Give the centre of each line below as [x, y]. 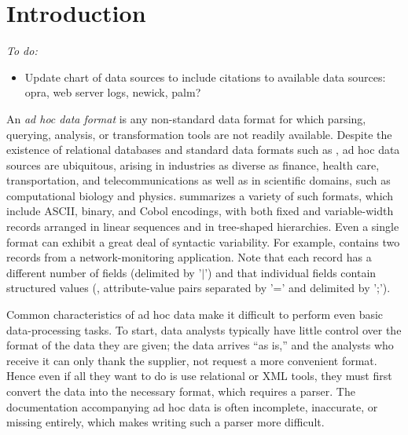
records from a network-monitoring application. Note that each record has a [189, 257]
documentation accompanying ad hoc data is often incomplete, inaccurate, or [192, 406]
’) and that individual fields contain [290, 272]
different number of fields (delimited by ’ [104, 272]
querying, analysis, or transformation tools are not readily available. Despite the [199, 134]
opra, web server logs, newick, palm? [113, 92]
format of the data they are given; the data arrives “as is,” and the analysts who [200, 345]
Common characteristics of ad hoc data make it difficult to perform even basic [195, 314]
